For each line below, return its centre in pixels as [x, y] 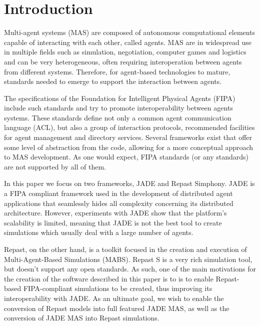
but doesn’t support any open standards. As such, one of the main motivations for [130, 269]
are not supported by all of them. [55, 166]
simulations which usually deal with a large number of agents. [99, 232]
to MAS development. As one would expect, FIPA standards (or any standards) [126, 157]
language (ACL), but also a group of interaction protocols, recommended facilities [129, 127]
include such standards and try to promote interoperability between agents [118, 108]
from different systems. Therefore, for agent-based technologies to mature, [117, 71]
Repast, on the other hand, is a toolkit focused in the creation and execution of [125, 249]
